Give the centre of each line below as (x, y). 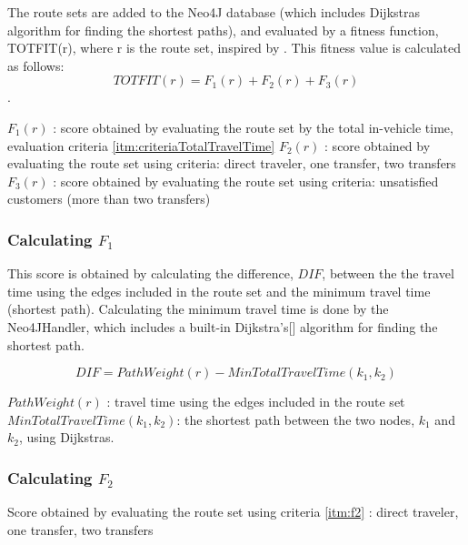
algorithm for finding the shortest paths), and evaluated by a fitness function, (223, 30)
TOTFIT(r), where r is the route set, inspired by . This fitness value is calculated (234, 48)
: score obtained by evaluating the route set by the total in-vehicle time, (253, 127)
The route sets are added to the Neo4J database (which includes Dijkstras (214, 12)
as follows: (36, 65)
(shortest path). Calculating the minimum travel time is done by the (198, 309)
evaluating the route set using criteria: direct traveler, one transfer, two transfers (232, 163)
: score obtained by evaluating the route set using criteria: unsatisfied (246, 181)
